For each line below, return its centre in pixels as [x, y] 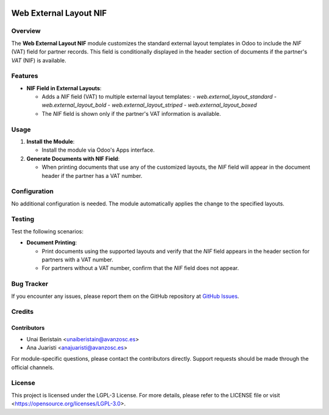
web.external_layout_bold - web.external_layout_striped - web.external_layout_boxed [149, 105]
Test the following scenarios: [47, 231]
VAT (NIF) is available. [39, 60]
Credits [22, 312]
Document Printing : [52, 243]
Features [25, 76]
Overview [26, 31]
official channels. [33, 367]
